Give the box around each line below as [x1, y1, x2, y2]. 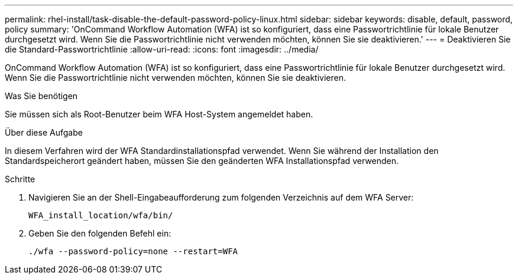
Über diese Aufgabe [5, 127, 83, 137]
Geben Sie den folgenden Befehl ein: [28, 228, 171, 238]
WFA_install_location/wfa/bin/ [28, 211, 173, 220]
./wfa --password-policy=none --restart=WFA [28, 247, 238, 256]
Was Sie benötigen [5, 91, 78, 101]
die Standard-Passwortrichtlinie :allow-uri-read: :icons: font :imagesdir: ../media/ [5, 44, 319, 54]
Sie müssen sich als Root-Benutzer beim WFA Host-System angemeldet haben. [5, 109, 313, 119]
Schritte [5, 174, 35, 184]
